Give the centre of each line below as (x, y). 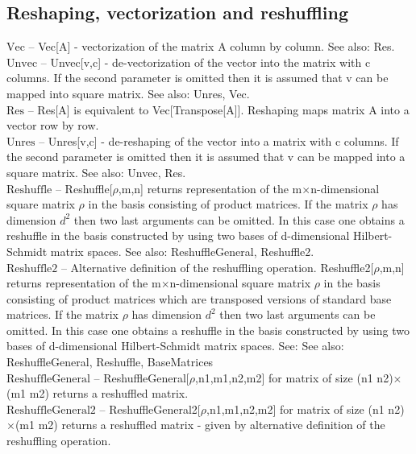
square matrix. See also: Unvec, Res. (96, 172)
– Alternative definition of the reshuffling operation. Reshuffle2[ (217, 267)
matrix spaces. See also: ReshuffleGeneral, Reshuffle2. (182, 251)
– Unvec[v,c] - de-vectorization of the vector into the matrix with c (206, 62)
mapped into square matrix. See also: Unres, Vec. (128, 93)
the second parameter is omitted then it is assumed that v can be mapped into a (206, 157)
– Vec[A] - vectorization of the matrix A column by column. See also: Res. (212, 46)
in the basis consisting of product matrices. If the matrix (228, 204)
